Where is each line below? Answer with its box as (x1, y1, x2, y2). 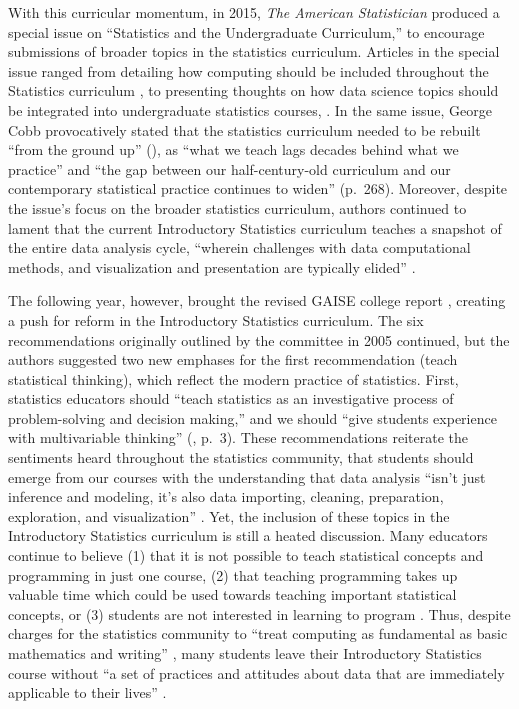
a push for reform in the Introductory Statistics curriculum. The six (8, 309, 424, 330)
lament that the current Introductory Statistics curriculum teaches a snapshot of (8, 217, 502, 238)
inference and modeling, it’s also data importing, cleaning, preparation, (8, 486, 444, 507)
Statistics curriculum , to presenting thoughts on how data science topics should (8, 80, 499, 101)
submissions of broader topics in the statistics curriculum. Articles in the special (8, 41, 500, 62)
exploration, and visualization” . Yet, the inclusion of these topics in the (8, 505, 450, 526)
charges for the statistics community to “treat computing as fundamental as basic (8, 623, 508, 644)
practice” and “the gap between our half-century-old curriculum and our (8, 158, 451, 179)
